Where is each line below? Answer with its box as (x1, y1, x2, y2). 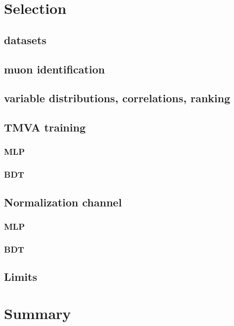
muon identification (4, 61, 105, 76)
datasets (4, 32, 47, 47)
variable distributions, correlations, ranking (4, 90, 231, 106)
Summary (4, 303, 71, 323)
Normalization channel (4, 194, 122, 209)
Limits (4, 269, 37, 284)
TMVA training (4, 120, 86, 135)
